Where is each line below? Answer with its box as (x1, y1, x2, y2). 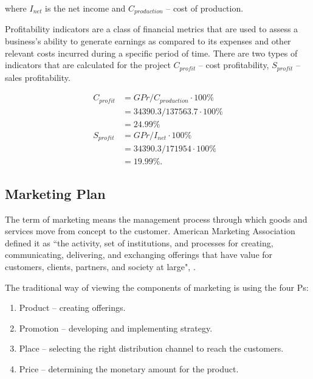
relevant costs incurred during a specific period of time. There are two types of (5, 46, 298, 59)
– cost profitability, (198, 58, 269, 71)
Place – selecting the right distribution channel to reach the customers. (19, 342, 284, 355)
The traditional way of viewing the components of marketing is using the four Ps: (5, 280, 309, 293)
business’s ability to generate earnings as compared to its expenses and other (5, 35, 291, 47)
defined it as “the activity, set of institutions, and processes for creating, (5, 236, 273, 249)
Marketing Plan (5, 184, 106, 203)
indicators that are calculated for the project (5, 58, 171, 71)
